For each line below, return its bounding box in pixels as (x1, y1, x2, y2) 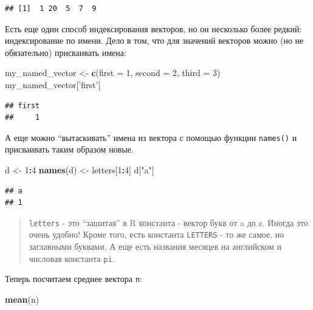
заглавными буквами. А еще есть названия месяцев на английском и (29, 240, 281, 253)
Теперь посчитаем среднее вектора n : (5, 272, 142, 285)
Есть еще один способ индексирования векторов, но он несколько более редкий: (5, 22, 302, 35)
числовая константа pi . (29, 252, 115, 264)
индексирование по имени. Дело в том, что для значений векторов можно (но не (5, 34, 304, 47)
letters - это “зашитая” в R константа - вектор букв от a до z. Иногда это (29, 216, 308, 229)
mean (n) (5, 293, 40, 305)
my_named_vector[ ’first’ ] (5, 78, 101, 91)
